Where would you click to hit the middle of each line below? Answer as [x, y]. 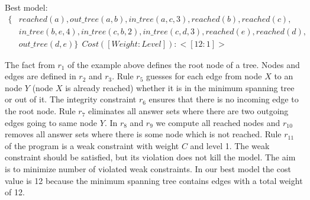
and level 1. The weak [230, 145]
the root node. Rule [40, 111]
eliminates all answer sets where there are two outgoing [188, 111]
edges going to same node [51, 122]
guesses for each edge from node [204, 76]
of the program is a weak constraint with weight [92, 145]
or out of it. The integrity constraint [71, 99]
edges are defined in [41, 76]
